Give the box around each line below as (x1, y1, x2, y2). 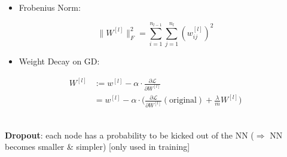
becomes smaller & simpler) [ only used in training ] (5, 140, 190, 153)
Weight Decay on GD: (19, 55, 100, 67)
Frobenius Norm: (19, 1, 81, 13)
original (169, 96, 197, 105)
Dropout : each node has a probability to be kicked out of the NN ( (5, 128, 254, 141)
